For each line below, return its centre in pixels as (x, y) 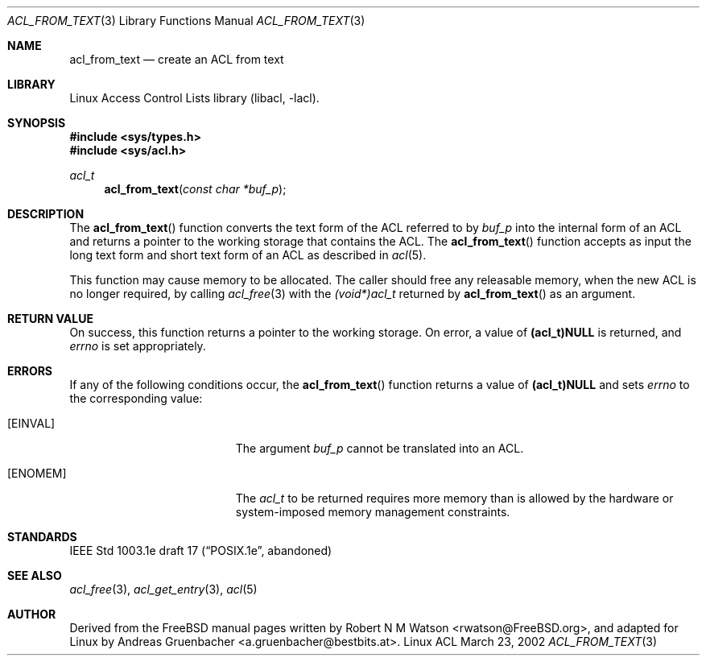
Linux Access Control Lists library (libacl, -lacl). (194, 98)
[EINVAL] (31, 423)
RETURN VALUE (50, 319)
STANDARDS (42, 537)
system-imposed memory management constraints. (373, 512)
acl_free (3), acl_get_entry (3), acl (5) (163, 589)
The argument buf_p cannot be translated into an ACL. (380, 448)
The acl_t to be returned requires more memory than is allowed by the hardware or (454, 498)
